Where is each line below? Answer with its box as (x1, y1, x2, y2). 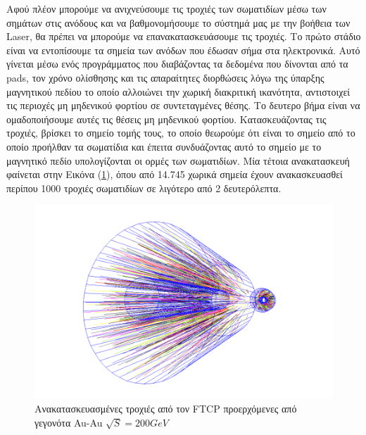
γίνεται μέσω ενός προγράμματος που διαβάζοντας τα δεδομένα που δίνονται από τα (6, 56, 348, 71)
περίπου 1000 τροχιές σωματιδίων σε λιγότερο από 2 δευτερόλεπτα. (6, 180, 282, 195)
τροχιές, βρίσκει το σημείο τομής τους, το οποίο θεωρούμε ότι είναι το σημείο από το (6, 125, 355, 140)
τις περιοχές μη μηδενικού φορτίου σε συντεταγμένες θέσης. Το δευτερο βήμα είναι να (6, 98, 360, 113)
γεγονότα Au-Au (34, 415, 103, 429)
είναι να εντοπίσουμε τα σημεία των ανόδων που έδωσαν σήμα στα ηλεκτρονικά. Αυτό (6, 42, 360, 57)
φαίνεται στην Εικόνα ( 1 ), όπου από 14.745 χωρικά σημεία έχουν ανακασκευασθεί (6, 167, 343, 182)
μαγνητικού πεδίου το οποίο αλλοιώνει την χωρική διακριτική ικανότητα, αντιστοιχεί (6, 84, 351, 99)
